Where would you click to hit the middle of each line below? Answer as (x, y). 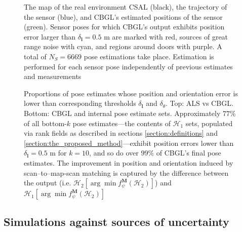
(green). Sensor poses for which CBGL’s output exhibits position (124, 27)
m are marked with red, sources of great (166, 36)
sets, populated (209, 123)
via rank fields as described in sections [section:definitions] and (121, 133)
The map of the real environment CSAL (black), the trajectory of (126, 7)
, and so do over (114, 153)
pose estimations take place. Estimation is (149, 56)
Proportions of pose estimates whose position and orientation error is (131, 93)
